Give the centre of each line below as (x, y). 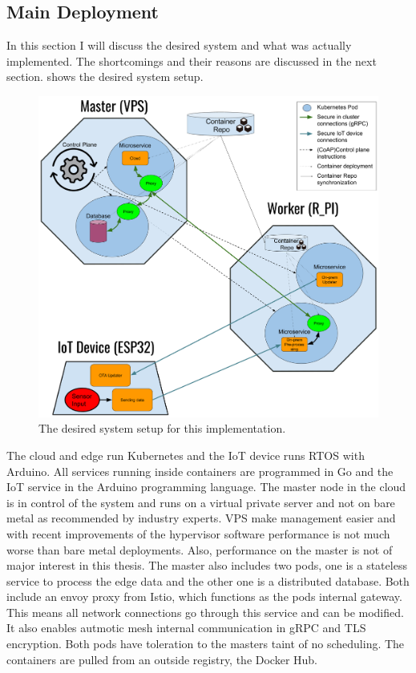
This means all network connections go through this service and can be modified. (205, 612)
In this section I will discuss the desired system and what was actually (179, 45)
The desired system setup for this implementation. (162, 428)
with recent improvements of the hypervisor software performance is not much (198, 533)
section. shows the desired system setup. (105, 77)
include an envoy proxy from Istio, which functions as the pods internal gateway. (204, 596)
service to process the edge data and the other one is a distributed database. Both (208, 580)
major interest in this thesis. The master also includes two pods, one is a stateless (207, 565)
